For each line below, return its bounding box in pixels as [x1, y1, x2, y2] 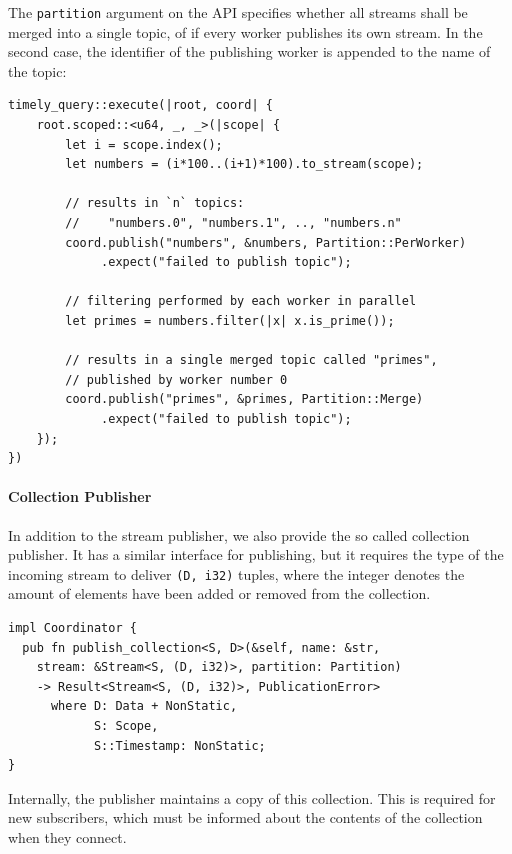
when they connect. [8, 826, 127, 847]
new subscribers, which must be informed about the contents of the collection [8, 807, 483, 828]
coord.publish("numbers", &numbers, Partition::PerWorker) [65, 235, 467, 250]
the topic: [8, 60, 67, 81]
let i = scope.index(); [65, 137, 223, 152]
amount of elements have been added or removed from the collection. [8, 583, 431, 604]
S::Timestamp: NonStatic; [93, 738, 266, 753]
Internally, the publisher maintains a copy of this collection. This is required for [8, 787, 496, 808]
